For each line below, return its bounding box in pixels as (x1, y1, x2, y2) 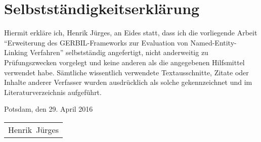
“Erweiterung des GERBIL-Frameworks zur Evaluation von (4, 37, 188, 48)
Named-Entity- (190, 37, 237, 48)
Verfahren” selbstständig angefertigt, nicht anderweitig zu (30, 47, 208, 58)
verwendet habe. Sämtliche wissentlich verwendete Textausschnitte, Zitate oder (4, 67, 249, 77)
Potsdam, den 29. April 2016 (4, 104, 93, 114)
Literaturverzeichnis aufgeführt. (4, 86, 102, 97)
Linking (4, 47, 28, 58)
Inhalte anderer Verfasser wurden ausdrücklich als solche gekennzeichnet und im (4, 77, 252, 87)
